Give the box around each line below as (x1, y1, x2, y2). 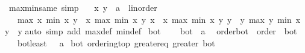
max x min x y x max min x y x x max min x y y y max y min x (17, 13, 301, 25)
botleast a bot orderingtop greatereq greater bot (17, 36, 215, 49)
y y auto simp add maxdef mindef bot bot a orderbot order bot (5, 25, 297, 37)
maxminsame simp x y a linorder (8, 1, 157, 13)
